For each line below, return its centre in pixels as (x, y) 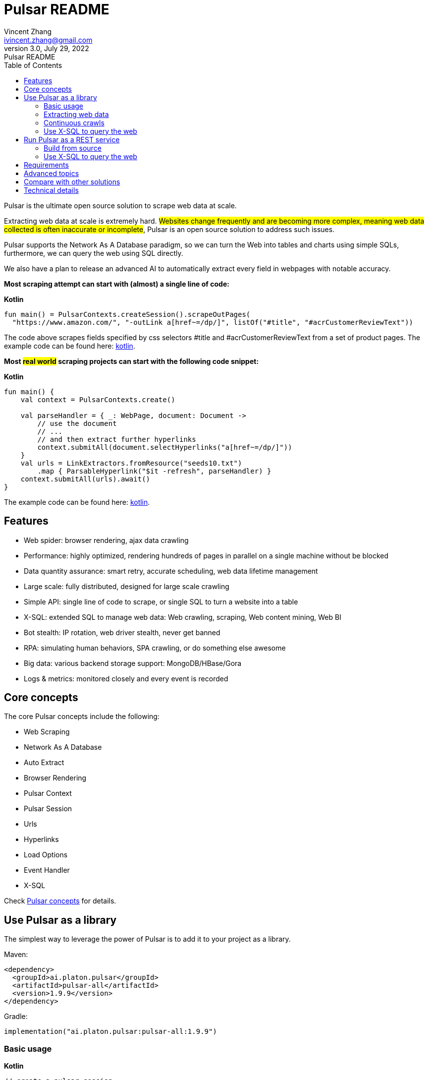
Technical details (51, 190)
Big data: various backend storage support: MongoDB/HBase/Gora (133, 663)
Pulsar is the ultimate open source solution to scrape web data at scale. (120, 205)
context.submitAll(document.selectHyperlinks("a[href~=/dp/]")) (165, 447)
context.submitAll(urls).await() (85, 479)
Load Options (46, 855)
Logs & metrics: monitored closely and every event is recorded (126, 678)
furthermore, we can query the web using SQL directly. (94, 253)
